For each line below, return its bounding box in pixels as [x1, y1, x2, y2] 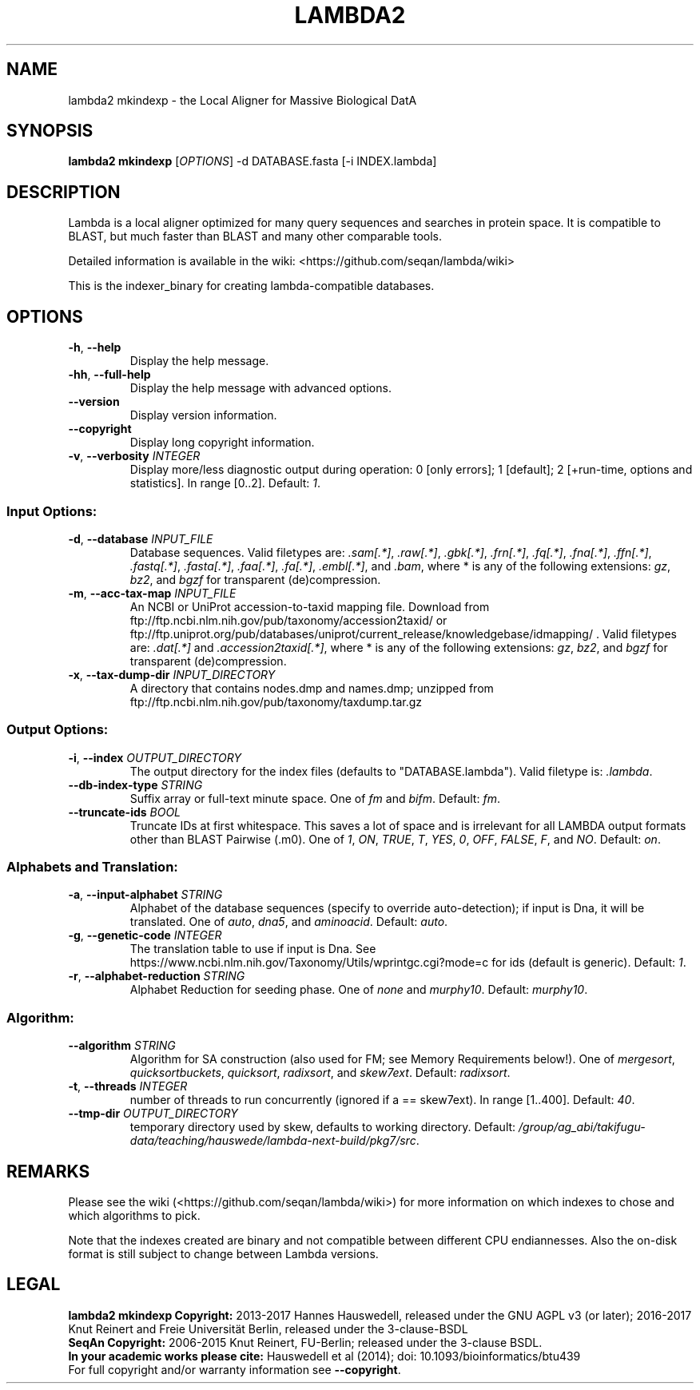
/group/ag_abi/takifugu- [519, 1120, 646, 1134]
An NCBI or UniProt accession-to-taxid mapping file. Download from [129, 599, 490, 614]
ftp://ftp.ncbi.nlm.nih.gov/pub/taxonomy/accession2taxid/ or [129, 613, 447, 627]
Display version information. [129, 408, 277, 423]
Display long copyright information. [129, 435, 315, 450]
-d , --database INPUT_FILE [68, 531, 213, 546]
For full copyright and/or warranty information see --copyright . [68, 1362, 401, 1376]
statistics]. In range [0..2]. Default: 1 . [129, 476, 321, 490]
